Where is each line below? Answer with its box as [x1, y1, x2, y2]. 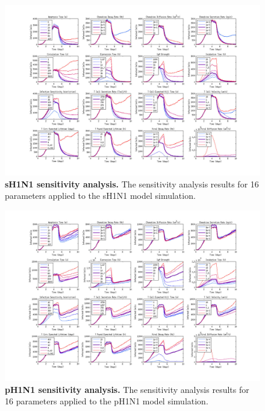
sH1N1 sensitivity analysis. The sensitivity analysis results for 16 [5, 177, 259, 190]
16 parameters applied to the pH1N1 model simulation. [5, 395, 208, 407]
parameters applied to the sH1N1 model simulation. [5, 189, 196, 202]
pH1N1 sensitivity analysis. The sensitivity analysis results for [5, 383, 249, 395]
